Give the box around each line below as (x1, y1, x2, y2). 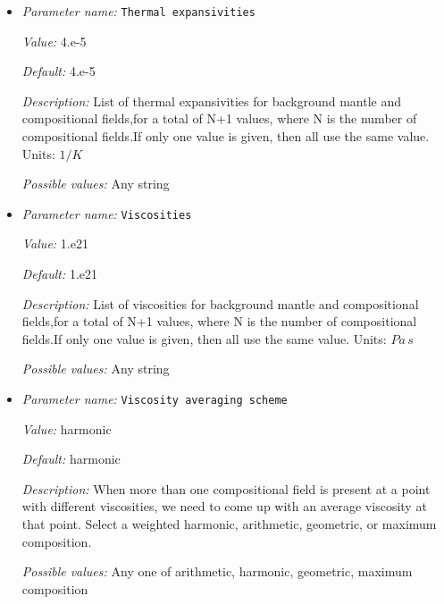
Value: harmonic (21, 419, 112, 438)
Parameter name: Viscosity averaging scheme (21, 390, 288, 408)
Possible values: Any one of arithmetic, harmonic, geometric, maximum (21, 562, 413, 581)
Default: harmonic (21, 449, 121, 468)
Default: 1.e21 (21, 264, 98, 283)
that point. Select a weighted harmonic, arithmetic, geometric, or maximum (21, 515, 437, 533)
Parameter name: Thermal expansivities (21, 2, 256, 20)
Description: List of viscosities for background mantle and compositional (21, 294, 419, 313)
